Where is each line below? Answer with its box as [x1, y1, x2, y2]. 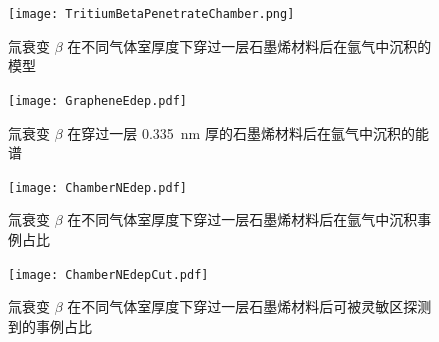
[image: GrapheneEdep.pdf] [8, 93, 187, 108]
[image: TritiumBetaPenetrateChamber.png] [8, 7, 295, 21]
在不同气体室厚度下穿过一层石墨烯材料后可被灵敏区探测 [67, 296, 432, 317]
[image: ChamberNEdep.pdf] [8, 180, 187, 195]
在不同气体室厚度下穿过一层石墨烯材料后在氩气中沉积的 [67, 35, 432, 56]
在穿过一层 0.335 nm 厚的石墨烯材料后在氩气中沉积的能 [67, 122, 429, 143]
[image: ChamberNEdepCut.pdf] [8, 267, 209, 282]
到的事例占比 [8, 315, 92, 336]
